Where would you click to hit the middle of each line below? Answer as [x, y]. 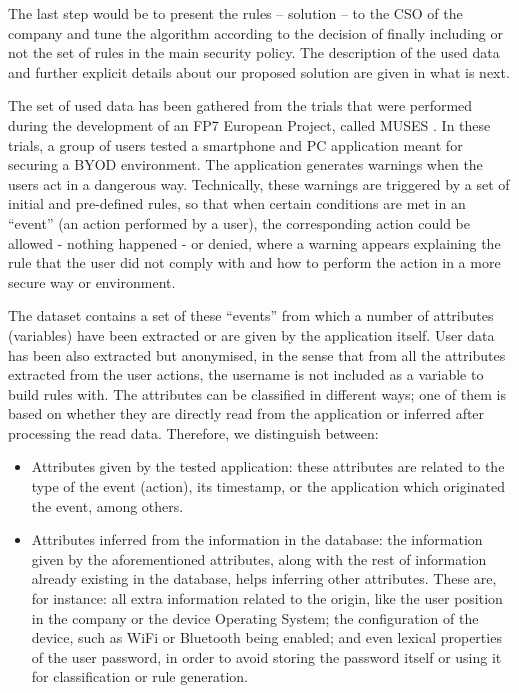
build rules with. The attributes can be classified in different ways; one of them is [257, 393]
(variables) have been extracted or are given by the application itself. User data [251, 334]
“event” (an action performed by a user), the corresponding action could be [239, 222]
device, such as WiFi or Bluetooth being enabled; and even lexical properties [266, 637]
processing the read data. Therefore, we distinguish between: [193, 432]
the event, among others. [107, 505]
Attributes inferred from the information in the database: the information [257, 539]
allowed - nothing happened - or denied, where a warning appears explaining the [254, 242]
